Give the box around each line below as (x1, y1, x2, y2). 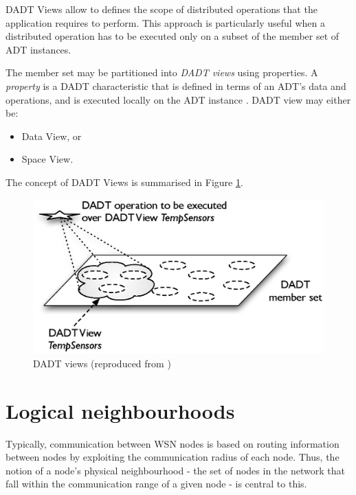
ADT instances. (5, 42, 71, 56)
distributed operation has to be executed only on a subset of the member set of (5, 29, 340, 43)
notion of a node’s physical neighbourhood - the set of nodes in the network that (5, 463, 345, 477)
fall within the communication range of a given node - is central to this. (5, 476, 307, 491)
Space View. (21, 152, 74, 166)
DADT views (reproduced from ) (33, 356, 171, 370)
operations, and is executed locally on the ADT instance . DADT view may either (5, 92, 351, 106)
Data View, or (21, 128, 82, 143)
